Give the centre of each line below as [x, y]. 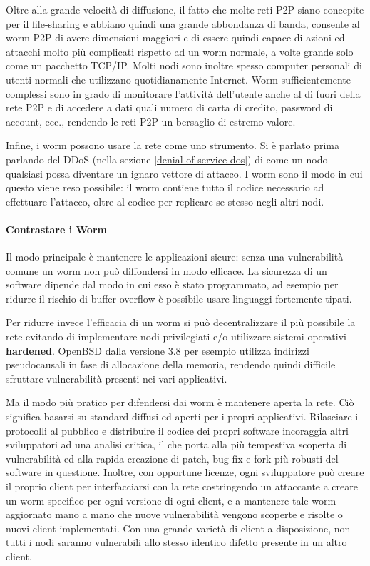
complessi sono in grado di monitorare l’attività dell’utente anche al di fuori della [183, 93]
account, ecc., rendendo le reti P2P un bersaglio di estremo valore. [151, 121]
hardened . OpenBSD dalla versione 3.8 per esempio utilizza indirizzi [158, 350]
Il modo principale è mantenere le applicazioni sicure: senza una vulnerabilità [175, 257]
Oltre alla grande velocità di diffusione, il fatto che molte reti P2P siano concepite [185, 9]
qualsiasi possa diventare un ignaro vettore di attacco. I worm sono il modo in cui [184, 173]
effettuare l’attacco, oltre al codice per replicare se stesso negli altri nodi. [165, 201]
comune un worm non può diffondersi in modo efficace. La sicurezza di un [166, 270]
